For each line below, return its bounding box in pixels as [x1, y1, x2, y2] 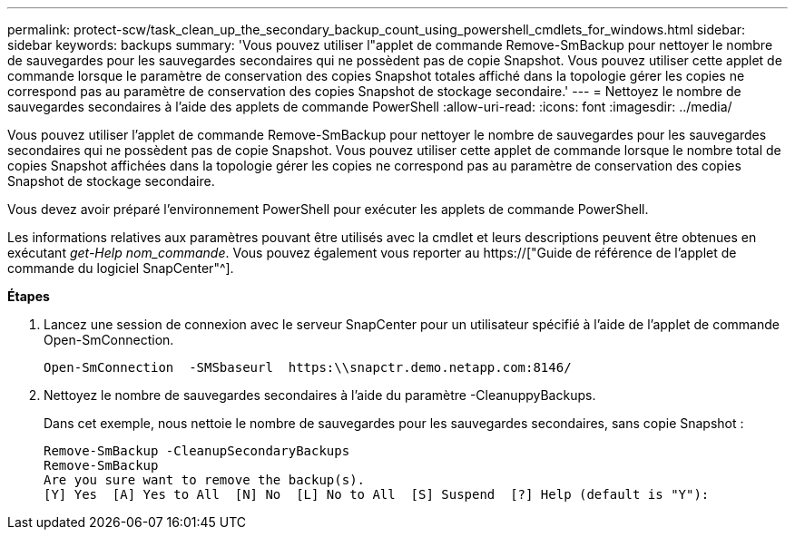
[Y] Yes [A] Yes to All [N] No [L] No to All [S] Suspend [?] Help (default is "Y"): [44, 487, 710, 502]
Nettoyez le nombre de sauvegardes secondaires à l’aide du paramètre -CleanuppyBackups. [44, 387, 596, 403]
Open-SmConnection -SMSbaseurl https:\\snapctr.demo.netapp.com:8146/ [44, 360, 572, 375]
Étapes [7, 288, 50, 304]
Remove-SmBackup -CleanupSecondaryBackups [44, 444, 350, 458]
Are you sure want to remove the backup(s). [44, 473, 366, 487]
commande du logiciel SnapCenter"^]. [7, 260, 234, 276]
